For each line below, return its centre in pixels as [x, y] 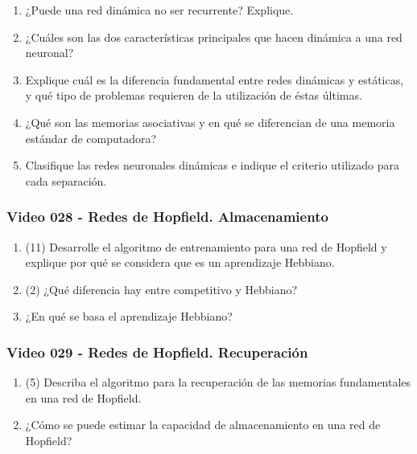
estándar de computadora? [91, 138]
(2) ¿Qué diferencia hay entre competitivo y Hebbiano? [161, 289]
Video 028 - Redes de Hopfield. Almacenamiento [167, 217]
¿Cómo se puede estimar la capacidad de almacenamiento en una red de [203, 425]
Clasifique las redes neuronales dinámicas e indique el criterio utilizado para [212, 165]
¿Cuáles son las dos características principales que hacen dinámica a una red [214, 37]
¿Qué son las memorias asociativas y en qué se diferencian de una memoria [210, 122]
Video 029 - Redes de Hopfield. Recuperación [157, 352]
